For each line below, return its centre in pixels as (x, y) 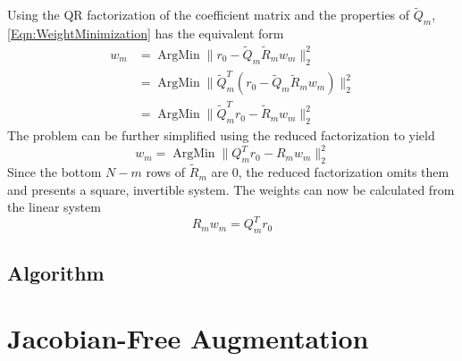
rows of (166, 172)
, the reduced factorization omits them (344, 172)
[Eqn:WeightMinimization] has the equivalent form (146, 34)
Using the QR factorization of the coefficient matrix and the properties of (209, 15)
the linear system (54, 207)
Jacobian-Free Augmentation (188, 338)
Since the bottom (55, 172)
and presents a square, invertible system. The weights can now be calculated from (231, 189)
